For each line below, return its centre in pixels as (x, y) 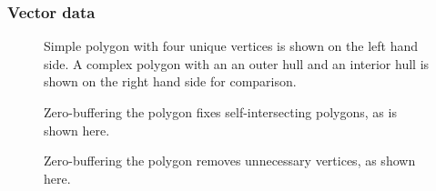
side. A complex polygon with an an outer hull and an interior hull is (237, 63)
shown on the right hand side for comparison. (170, 81)
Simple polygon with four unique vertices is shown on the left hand (231, 46)
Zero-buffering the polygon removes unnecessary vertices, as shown (230, 161)
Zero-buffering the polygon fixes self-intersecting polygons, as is (220, 112)
